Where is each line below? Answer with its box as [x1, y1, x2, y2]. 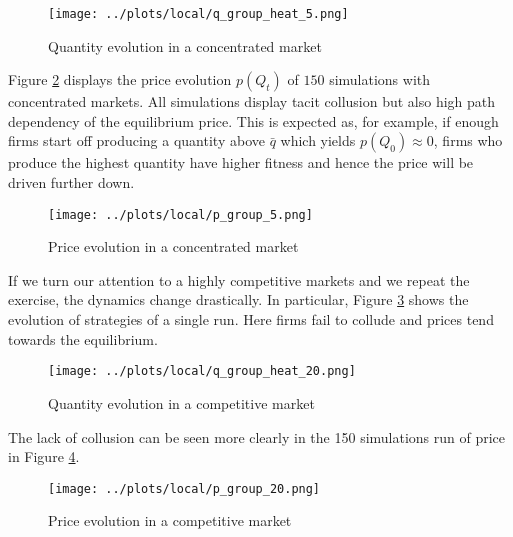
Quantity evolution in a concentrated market [48, 35, 322, 56]
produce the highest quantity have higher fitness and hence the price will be [8, 152, 474, 173]
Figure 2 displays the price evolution [8, 69, 232, 90]
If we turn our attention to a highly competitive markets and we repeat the [8, 269, 470, 290]
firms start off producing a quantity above [8, 130, 265, 151]
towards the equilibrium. [8, 328, 158, 349]
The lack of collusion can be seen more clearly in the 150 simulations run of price [8, 426, 506, 447]
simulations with [329, 69, 431, 90]
